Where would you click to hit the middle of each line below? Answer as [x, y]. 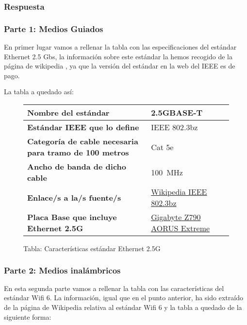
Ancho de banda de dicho [77, 167]
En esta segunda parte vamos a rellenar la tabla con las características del [114, 288]
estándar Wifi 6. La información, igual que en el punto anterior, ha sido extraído [123, 298]
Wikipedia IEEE [179, 192]
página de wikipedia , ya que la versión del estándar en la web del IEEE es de [120, 66]
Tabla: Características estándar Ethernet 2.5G [92, 248]
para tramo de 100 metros [78, 153]
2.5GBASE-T [177, 113]
